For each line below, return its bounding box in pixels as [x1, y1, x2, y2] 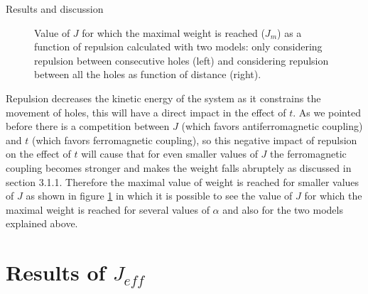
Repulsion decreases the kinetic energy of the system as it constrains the [6, 90, 321, 105]
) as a [277, 25, 302, 40]
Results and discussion [6, 1, 104, 16]
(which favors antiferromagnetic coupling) [181, 119, 363, 134]
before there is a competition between [6, 119, 170, 134]
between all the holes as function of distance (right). [34, 67, 261, 82]
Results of [6, 258, 106, 287]
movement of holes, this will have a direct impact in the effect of [6, 104, 286, 119]
